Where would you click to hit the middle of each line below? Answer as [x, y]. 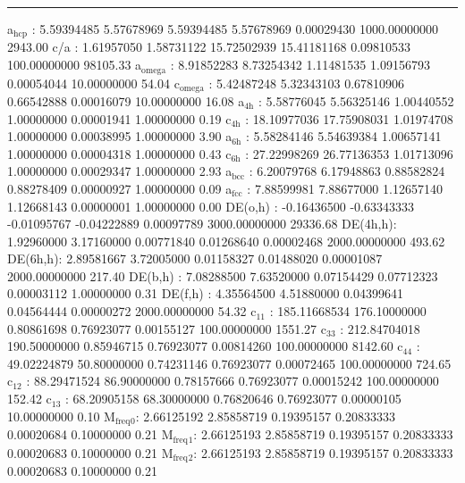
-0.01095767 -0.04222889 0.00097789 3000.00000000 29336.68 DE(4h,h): [202, 224]
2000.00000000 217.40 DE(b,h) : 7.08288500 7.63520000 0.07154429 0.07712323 [223, 275]
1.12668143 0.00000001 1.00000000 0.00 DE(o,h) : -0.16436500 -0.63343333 [211, 206]
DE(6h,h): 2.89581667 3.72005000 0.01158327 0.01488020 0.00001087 [195, 258]
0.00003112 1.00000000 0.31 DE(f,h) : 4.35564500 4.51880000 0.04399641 [205, 293]
